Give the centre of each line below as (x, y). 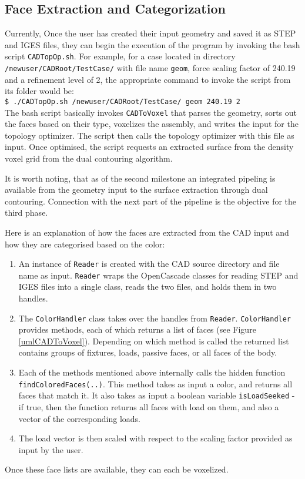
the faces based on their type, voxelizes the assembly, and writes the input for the (152, 124)
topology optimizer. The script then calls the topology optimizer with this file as (150, 135)
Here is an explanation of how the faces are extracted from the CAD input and (147, 232)
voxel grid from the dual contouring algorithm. (89, 158)
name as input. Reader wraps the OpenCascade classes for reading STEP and (158, 275)
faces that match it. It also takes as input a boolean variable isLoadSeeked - (157, 395)
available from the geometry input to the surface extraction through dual (136, 190)
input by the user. (51, 449)
